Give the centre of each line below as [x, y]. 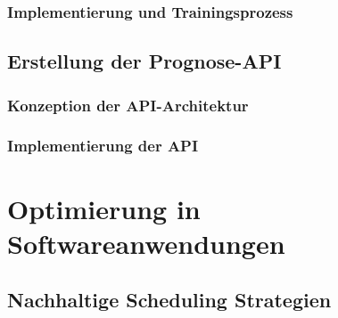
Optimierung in [104, 208]
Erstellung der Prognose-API [144, 61]
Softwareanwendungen [146, 243]
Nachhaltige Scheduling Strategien [169, 300]
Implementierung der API [103, 146]
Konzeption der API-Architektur [128, 105]
